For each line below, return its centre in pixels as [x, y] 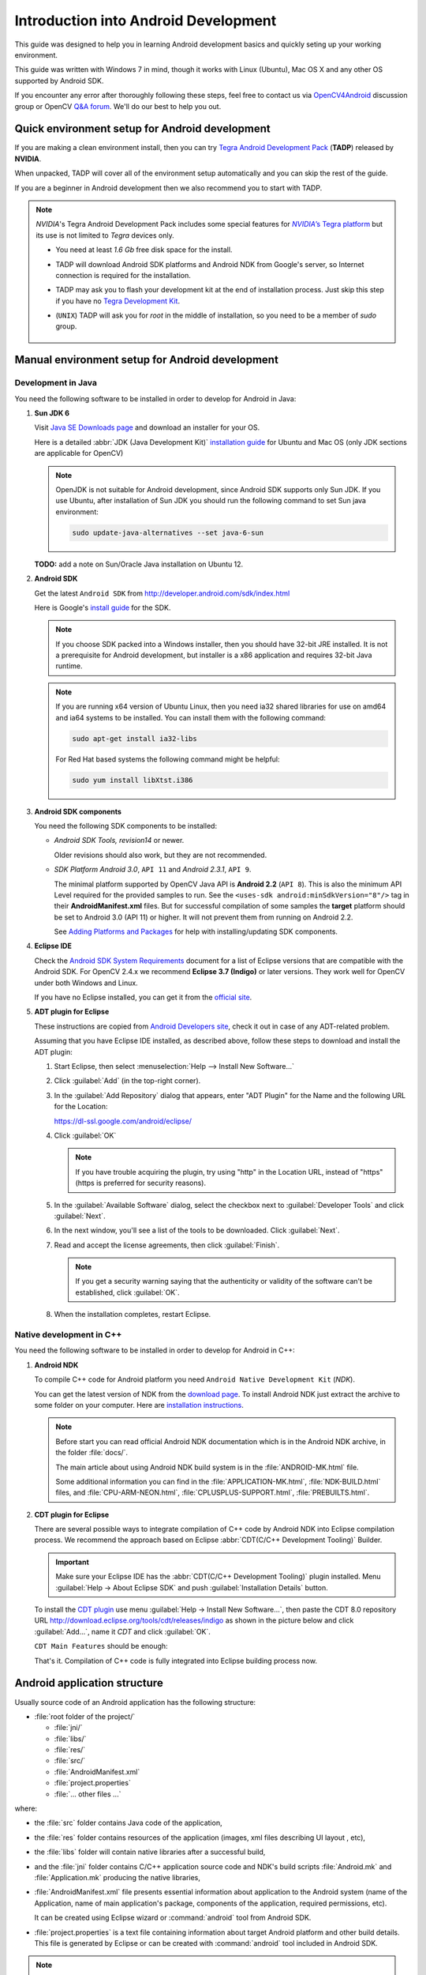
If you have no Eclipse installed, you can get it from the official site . [143, 997]
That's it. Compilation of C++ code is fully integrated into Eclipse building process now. [176, 1661]
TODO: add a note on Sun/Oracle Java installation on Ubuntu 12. [139, 564]
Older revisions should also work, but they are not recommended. [161, 855]
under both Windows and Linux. [86, 983]
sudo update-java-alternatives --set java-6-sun [168, 532]
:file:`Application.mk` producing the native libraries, [118, 1877]
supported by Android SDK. [59, 81]
